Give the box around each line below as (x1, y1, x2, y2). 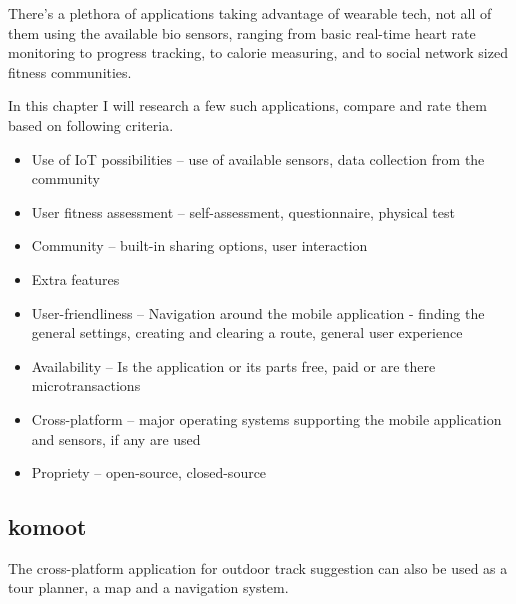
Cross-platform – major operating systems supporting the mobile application (31, 408, 502, 429)
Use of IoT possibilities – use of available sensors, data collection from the (31, 148, 485, 169)
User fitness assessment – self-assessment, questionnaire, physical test (31, 201, 455, 222)
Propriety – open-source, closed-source (31, 462, 267, 483)
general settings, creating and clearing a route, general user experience (31, 322, 463, 343)
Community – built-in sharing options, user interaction (31, 235, 368, 256)
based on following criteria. (8, 114, 174, 135)
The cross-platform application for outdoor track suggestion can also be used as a (8, 557, 508, 578)
